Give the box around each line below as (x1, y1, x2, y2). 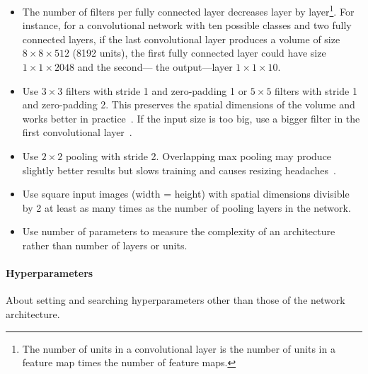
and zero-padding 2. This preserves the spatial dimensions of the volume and (22, 97, 355, 112)
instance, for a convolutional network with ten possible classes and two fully (22, 18, 352, 33)
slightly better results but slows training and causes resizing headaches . (22, 162, 336, 177)
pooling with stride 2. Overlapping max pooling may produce (65, 149, 332, 163)
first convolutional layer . (22, 125, 132, 140)
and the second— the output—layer (77, 59, 233, 74)
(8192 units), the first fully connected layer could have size (72, 45, 326, 60)
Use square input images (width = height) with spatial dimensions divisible (22, 186, 350, 201)
